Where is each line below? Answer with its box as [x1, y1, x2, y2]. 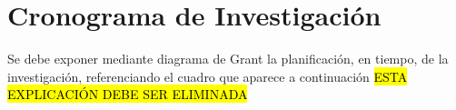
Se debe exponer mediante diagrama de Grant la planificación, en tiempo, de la [7, 49, 449, 68]
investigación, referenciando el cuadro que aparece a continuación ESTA [7, 66, 408, 85]
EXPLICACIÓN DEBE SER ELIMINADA [7, 85, 248, 104]
